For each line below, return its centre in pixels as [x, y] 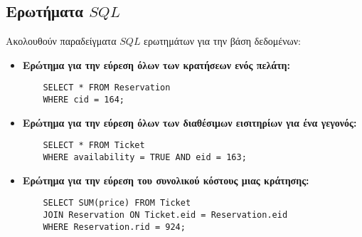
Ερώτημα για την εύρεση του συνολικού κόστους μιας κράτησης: [166, 180]
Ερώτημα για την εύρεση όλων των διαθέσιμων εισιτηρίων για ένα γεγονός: [190, 122]
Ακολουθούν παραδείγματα [61, 41]
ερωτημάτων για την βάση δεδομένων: [222, 41]
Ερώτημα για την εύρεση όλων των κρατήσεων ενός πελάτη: [156, 64]
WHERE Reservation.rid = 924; [114, 227]
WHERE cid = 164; [84, 100]
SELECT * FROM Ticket [94, 146]
